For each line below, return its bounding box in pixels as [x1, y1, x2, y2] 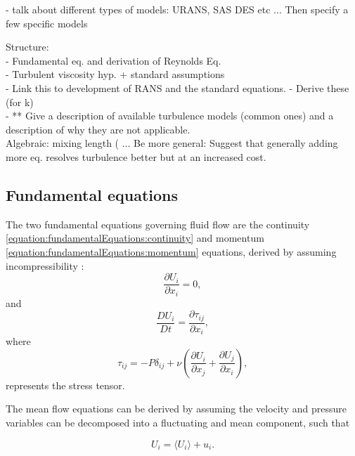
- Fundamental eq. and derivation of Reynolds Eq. [6, 53, 221, 67]
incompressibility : [6, 258, 84, 273]
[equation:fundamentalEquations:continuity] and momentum [6, 230, 264, 245]
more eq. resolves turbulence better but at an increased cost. [6, 149, 266, 164]
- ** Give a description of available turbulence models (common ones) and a [6, 108, 334, 123]
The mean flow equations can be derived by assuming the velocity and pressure [6, 401, 347, 416]
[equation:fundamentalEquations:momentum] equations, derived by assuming [6, 244, 337, 259]
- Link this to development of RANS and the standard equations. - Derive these [6, 80, 349, 95]
